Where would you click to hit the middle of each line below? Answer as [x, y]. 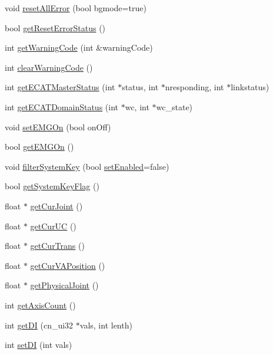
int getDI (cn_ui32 [39, 325]
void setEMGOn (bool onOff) [58, 126]
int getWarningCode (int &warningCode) [79, 47]
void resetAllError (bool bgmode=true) [76, 8]
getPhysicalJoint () [64, 285]
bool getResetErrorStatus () [55, 27]
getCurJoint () [56, 206]
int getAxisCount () [40, 305]
